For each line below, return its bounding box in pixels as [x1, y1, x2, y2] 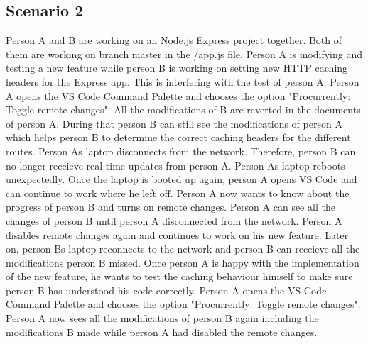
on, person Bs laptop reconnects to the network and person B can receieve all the [6, 241, 360, 256]
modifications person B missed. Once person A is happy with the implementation [6, 255, 359, 270]
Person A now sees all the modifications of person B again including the [6, 311, 319, 326]
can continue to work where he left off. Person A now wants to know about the [6, 185, 350, 200]
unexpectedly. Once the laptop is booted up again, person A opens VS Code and [6, 172, 357, 187]
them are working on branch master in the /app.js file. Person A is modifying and [6, 46, 362, 61]
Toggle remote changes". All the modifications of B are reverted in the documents [6, 102, 361, 117]
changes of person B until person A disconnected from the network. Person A [6, 213, 342, 228]
